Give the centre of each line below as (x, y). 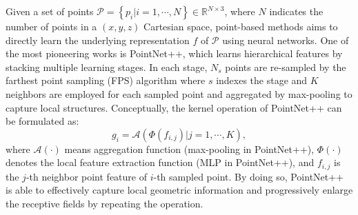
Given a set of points (50, 11)
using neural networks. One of (286, 40)
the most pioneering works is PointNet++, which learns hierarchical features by (174, 53)
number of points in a (51, 26)
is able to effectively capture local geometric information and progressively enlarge (179, 190)
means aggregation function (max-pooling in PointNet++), (189, 149)
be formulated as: (42, 121)
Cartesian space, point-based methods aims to (241, 26)
